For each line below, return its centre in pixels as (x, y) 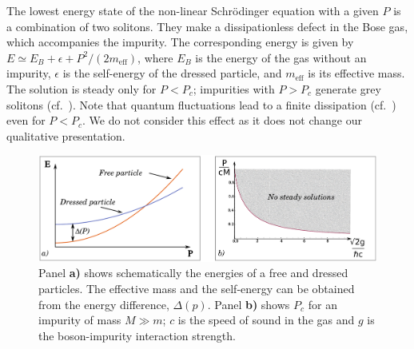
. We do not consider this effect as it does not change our (222, 120)
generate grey (348, 88)
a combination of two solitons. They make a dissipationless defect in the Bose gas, (207, 26)
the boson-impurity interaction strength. (137, 335)
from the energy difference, (104, 304)
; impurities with (234, 88)
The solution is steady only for (82, 88)
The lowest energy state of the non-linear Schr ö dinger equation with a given (193, 10)
